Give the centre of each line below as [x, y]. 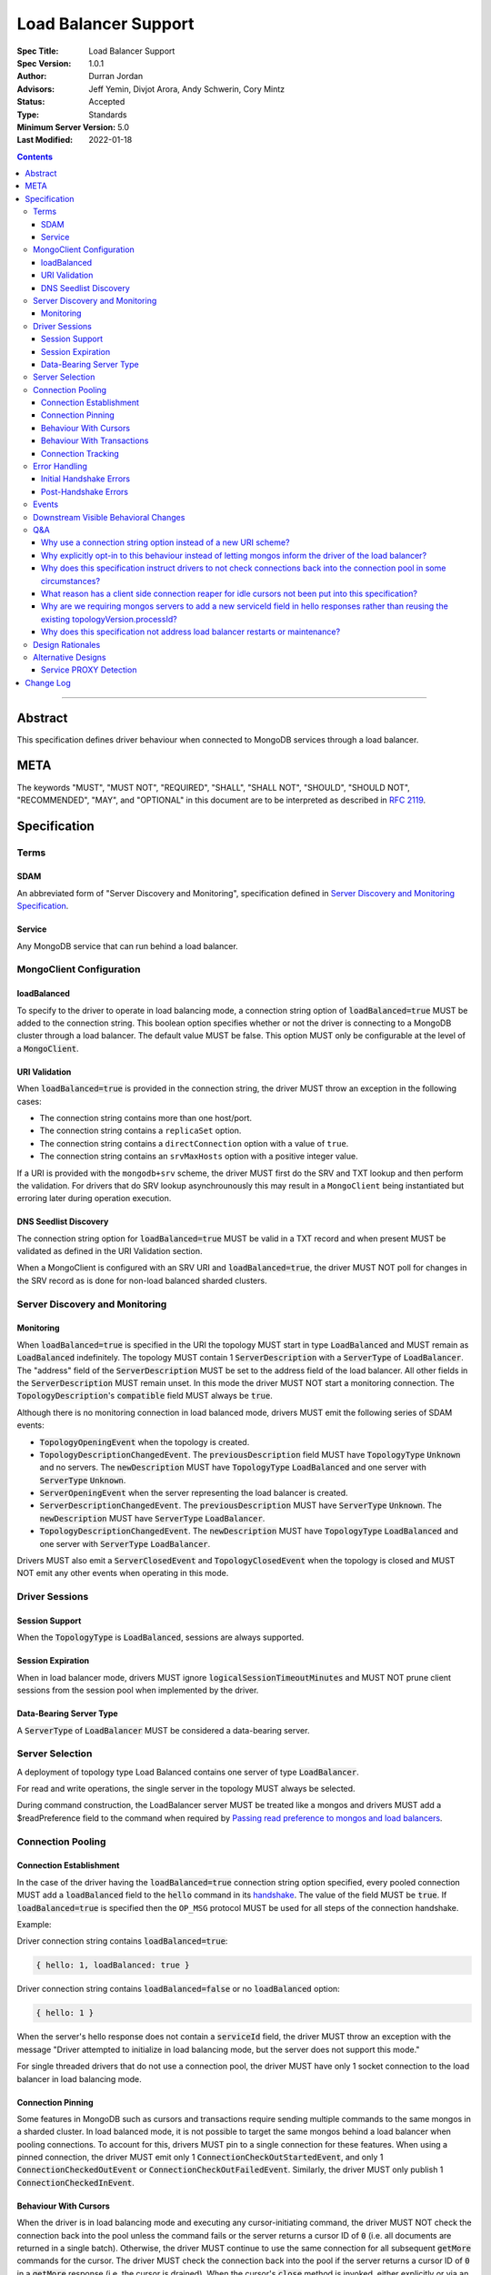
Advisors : [35, 89]
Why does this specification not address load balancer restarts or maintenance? [191, 632]
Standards [108, 115]
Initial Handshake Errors [86, 479]
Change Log [48, 682]
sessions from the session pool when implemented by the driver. [138, 1690]
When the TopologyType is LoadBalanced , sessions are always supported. [160, 1637]
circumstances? [70, 581]
